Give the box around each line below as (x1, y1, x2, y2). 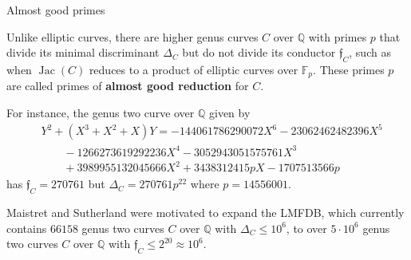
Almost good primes (6, 2, 105, 18)
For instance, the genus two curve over (6, 104, 195, 121)
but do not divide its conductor (182, 44, 336, 61)
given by (209, 104, 251, 121)
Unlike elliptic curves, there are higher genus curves (6, 28, 259, 45)
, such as (349, 44, 391, 61)
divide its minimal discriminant (6, 44, 160, 61)
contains (6, 219, 47, 236)
